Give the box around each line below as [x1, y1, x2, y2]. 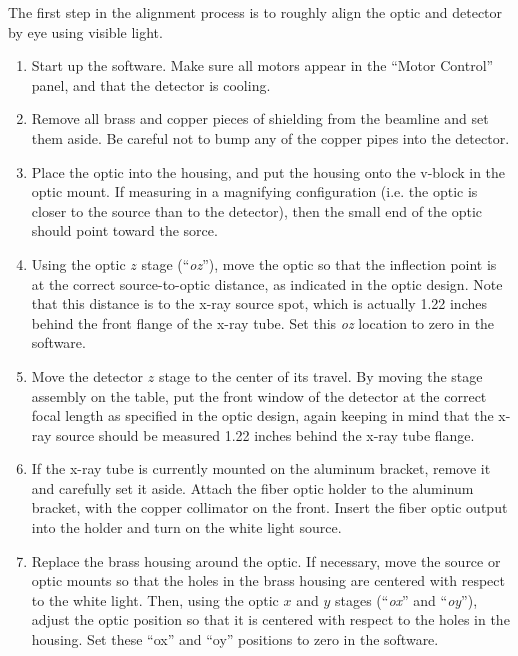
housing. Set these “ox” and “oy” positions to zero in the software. [31, 629, 439, 650]
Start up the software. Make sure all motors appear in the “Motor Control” [31, 55, 494, 76]
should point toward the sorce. [31, 220, 218, 241]
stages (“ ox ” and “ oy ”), [334, 589, 478, 610]
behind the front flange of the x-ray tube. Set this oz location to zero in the [31, 312, 495, 333]
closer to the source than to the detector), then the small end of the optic [31, 200, 483, 221]
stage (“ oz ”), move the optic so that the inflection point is [141, 253, 497, 274]
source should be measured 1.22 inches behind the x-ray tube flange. [55, 424, 475, 445]
